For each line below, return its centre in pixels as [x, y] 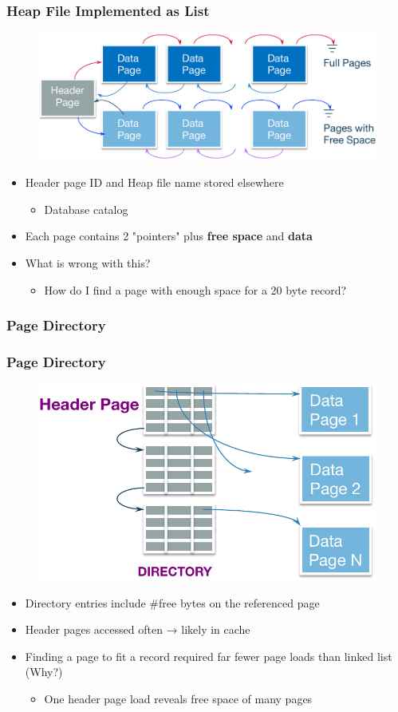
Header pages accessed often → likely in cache [138, 629]
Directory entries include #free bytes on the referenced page [172, 602]
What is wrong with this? [88, 263]
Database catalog [86, 209]
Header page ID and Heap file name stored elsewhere [154, 182]
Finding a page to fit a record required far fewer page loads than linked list [209, 656]
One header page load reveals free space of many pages [178, 699]
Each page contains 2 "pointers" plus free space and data [169, 236]
